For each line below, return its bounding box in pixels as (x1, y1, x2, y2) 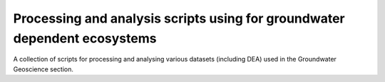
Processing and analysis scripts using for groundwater (13, 11, 345, 26)
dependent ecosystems (13, 30, 157, 46)
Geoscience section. (13, 64, 74, 74)
